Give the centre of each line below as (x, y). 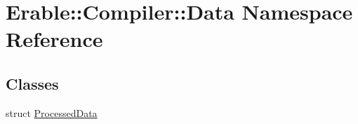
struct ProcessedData (52, 112)
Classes (32, 83)
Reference (54, 39)
